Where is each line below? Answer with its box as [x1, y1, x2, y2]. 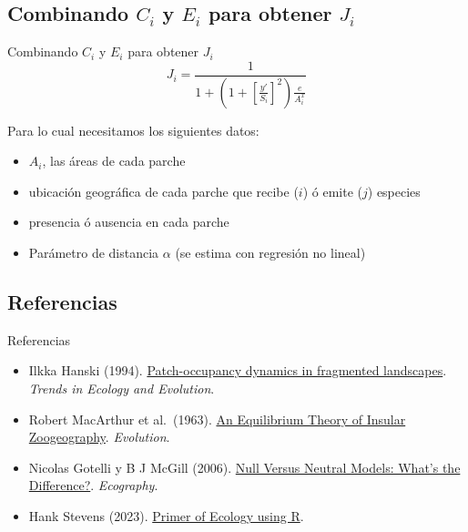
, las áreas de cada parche [42, 151, 186, 170]
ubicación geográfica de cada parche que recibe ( [28, 181, 299, 200]
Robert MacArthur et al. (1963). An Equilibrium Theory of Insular [28, 409, 406, 428]
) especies [367, 181, 421, 200]
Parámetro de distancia [28, 243, 159, 262]
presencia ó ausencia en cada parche [28, 212, 229, 231]
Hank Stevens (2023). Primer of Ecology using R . [28, 506, 304, 526]
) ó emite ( [302, 181, 362, 200]
